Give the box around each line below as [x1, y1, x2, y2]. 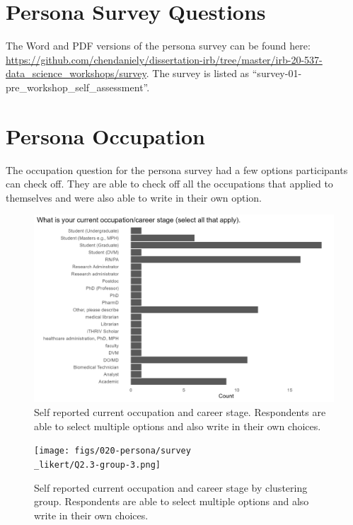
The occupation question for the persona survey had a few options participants [6, 162, 348, 177]
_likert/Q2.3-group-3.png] [34, 459, 161, 470]
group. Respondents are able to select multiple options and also [34, 494, 309, 509]
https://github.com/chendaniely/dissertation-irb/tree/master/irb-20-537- [6, 52, 323, 67]
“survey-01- [252, 66, 302, 81]
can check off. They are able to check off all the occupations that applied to [6, 176, 333, 191]
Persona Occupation [6, 121, 205, 150]
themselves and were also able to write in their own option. [6, 190, 262, 204]
